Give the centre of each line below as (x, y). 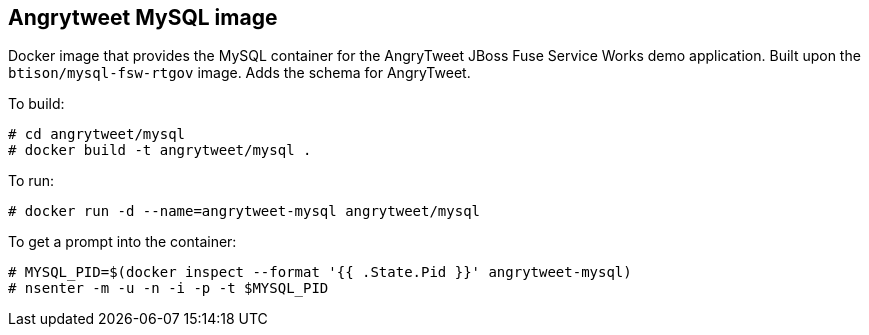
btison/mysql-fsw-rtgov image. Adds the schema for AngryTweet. (239, 73)
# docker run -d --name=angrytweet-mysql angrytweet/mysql (244, 211)
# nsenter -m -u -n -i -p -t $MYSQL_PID (168, 288)
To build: (36, 104)
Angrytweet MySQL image (143, 17)
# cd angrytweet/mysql (97, 134)
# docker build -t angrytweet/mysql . (160, 150)
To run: (31, 181)
